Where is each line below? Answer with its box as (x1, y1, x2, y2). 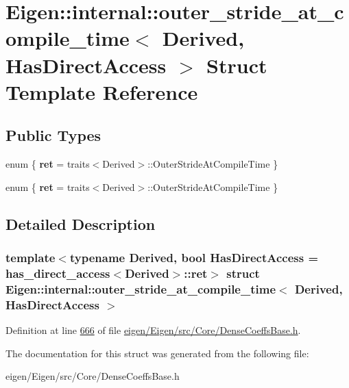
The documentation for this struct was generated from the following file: (5, 346, 309, 360)
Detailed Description (5, 213, 156, 234)
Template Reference (5, 77, 198, 105)
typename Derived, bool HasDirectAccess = (69, 249, 319, 266)
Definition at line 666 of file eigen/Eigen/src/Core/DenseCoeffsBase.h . (5, 323, 301, 337)
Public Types (5, 125, 101, 146)
